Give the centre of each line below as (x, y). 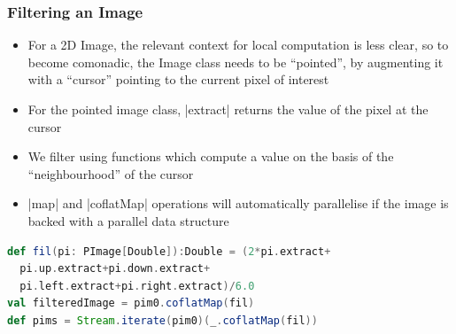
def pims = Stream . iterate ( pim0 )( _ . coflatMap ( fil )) (162, 320)
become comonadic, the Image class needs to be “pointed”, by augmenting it (236, 62)
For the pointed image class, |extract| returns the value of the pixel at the (228, 109)
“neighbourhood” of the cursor (111, 173)
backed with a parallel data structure (128, 220)
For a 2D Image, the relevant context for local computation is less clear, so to (238, 45)
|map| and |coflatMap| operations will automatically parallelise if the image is (238, 203)
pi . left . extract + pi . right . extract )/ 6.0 (137, 286)
